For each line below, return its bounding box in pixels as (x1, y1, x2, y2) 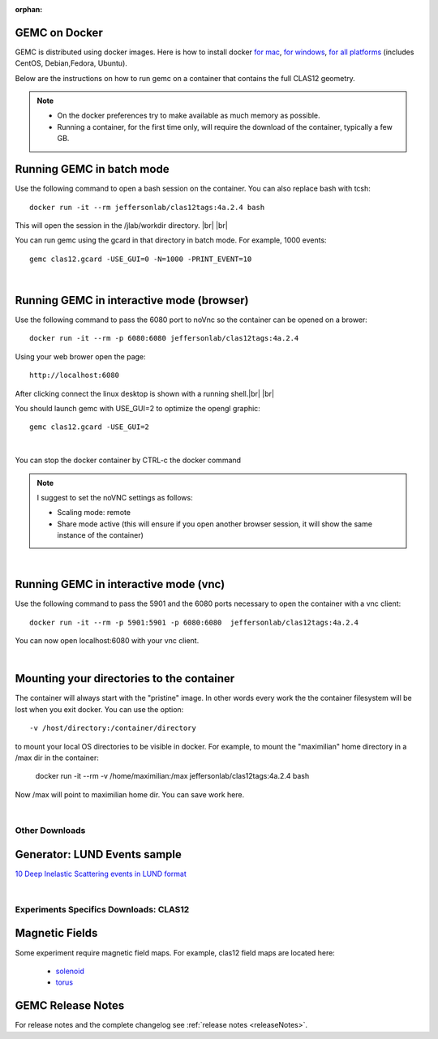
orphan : (15, 5, 43, 14)
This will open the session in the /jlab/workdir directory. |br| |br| (15, 220, 229, 230)
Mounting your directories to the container (15, 672, 235, 685)
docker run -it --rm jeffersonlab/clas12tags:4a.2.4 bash (29, 203, 265, 212)
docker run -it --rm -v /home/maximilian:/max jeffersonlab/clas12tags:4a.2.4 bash (35, 771, 310, 781)
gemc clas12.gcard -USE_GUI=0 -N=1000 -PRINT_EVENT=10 (29, 254, 252, 264)
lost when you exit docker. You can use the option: (15, 704, 184, 714)
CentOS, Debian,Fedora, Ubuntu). (15, 58, 127, 68)
